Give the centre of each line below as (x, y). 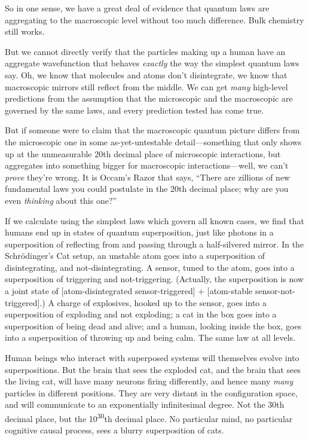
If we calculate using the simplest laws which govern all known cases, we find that (154, 220)
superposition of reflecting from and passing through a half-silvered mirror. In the (154, 244)
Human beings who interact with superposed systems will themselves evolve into (152, 358)
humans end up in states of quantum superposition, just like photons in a (139, 232)
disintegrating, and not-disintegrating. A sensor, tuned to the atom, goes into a (150, 267)
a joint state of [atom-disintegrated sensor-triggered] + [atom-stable (129, 291)
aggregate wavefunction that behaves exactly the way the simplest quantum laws (152, 63)
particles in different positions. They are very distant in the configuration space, (151, 392)
